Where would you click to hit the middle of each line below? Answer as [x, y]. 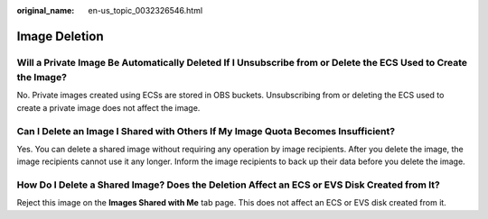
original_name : [46, 10]
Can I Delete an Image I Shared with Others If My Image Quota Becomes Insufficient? [206, 131]
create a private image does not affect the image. [108, 107]
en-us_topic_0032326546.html [145, 10]
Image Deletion [60, 36]
